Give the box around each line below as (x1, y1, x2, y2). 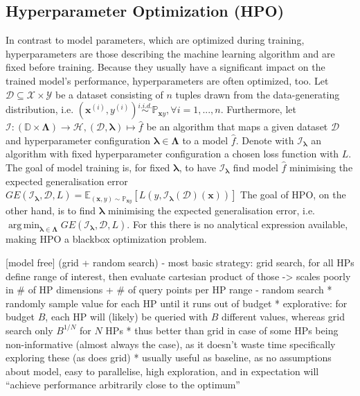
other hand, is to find (6, 203, 96, 217)
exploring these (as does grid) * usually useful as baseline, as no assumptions (6, 350, 332, 365)
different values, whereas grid (222, 309, 345, 324)
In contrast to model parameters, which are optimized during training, (6, 33, 305, 47)
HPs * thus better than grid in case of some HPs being (105, 322, 339, 337)
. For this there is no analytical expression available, (127, 216, 348, 231)
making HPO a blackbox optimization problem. (6, 232, 207, 246)
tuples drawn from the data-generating (175, 87, 340, 101)
